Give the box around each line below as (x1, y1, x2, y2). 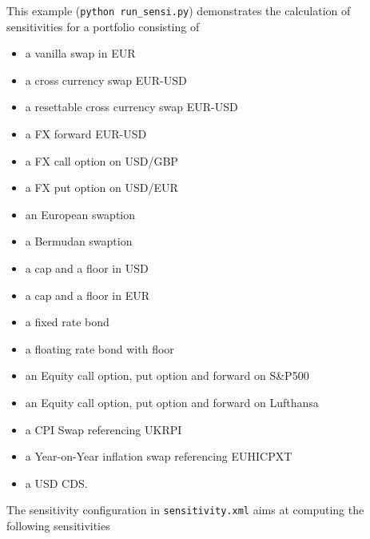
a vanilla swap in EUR (25, 45, 136, 62)
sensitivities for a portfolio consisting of (6, 18, 200, 34)
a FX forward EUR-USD (25, 126, 147, 142)
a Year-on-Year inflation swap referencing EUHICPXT (25, 448, 292, 465)
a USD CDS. (25, 474, 88, 491)
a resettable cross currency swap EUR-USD (25, 98, 238, 115)
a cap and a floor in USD (25, 260, 149, 276)
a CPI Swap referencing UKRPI (25, 421, 182, 437)
